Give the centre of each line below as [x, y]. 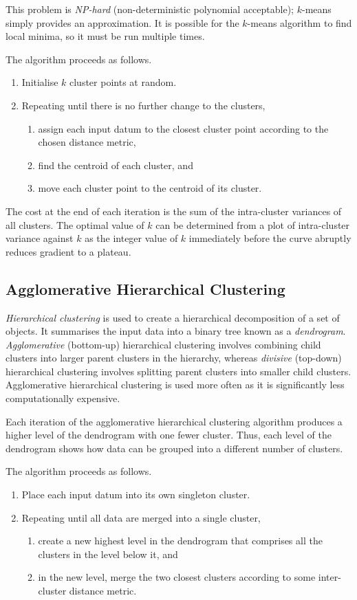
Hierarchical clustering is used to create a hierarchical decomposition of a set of [173, 317]
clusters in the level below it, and [108, 554]
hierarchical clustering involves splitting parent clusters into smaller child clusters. [178, 371]
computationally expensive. [63, 398]
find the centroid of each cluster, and [116, 165]
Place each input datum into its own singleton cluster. [136, 495]
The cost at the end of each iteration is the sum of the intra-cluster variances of [174, 211]
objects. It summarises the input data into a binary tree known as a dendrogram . [176, 331]
